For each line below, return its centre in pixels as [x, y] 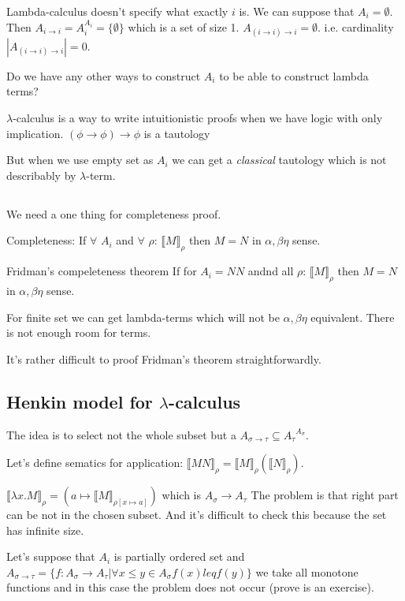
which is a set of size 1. [184, 26]
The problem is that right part [325, 495]
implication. [35, 133]
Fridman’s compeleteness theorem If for [102, 271]
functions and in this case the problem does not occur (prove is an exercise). [190, 587]
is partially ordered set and [179, 556]
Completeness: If [46, 240]
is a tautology [177, 133]
